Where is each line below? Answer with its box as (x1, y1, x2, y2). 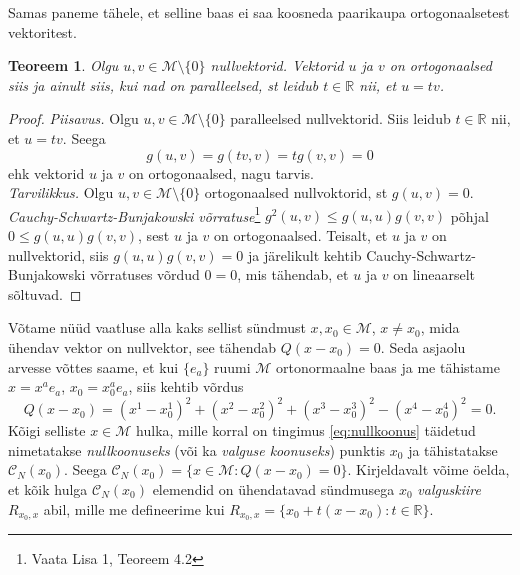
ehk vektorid (8, 162, 85, 183)
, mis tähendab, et (237, 264, 349, 285)
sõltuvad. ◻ (8, 283, 82, 304)
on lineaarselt (393, 264, 476, 285)
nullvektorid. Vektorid (210, 55, 344, 76)
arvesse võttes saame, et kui (8, 356, 179, 377)
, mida (420, 317, 460, 338)
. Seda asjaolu (380, 336, 466, 357)
